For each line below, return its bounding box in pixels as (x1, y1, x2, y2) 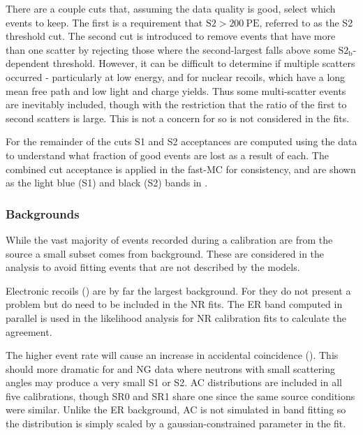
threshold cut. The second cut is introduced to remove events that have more (6, 29, 336, 43)
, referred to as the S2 (259, 15, 353, 29)
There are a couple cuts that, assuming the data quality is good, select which (6, 1, 336, 15)
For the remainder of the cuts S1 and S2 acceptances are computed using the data (6, 134, 357, 149)
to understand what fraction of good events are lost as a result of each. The (6, 147, 329, 162)
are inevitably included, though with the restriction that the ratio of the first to (6, 97, 347, 112)
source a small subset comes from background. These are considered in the (6, 246, 325, 260)
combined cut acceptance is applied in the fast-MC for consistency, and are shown (6, 161, 356, 176)
